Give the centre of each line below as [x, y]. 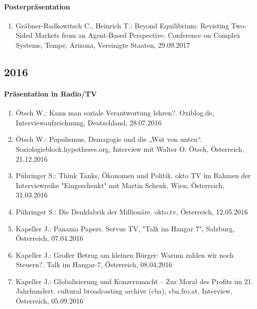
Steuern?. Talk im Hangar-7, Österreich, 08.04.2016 [94, 264]
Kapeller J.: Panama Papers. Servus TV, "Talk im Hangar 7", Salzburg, [125, 228]
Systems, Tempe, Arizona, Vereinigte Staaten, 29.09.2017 [103, 45]
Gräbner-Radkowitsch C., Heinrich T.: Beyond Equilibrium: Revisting [122, 25]
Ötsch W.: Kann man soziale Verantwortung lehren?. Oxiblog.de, [115, 113]
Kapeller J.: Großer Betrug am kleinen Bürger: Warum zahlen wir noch [125, 255]
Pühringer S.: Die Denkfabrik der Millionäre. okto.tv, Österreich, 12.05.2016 [132, 211]
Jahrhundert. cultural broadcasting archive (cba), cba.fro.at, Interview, [124, 291]
